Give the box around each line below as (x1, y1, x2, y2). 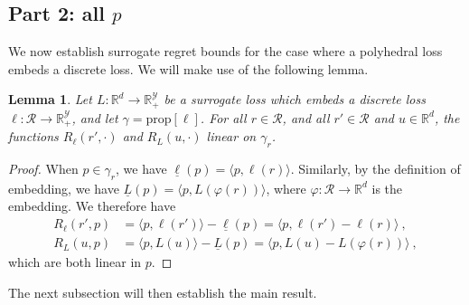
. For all (200, 108, 247, 127)
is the (371, 178, 403, 197)
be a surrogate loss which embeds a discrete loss (164, 90, 426, 109)
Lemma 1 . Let (8, 90, 92, 109)
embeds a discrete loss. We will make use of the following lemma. (8, 59, 369, 78)
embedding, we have (8, 178, 119, 197)
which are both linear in (8, 253, 142, 272)
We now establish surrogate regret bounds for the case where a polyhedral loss (8, 42, 443, 61)
